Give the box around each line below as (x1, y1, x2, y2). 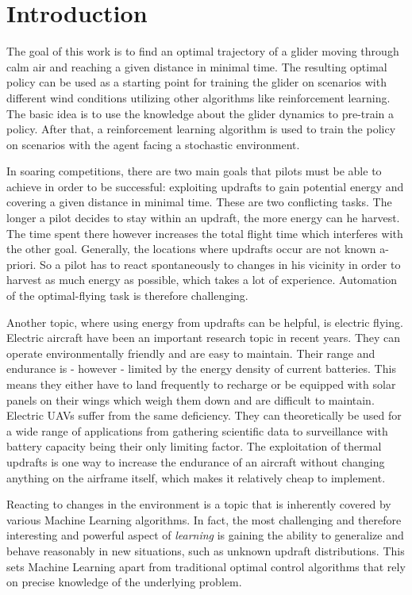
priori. (6, 255, 37, 272)
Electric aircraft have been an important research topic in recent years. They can (6, 329, 401, 346)
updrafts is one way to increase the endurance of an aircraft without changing (6, 453, 385, 470)
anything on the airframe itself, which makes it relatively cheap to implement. (6, 469, 386, 486)
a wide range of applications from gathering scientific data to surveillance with (6, 422, 388, 439)
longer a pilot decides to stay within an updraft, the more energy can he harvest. (6, 209, 400, 226)
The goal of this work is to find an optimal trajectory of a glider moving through (6, 43, 399, 59)
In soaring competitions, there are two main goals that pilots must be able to (6, 163, 382, 179)
